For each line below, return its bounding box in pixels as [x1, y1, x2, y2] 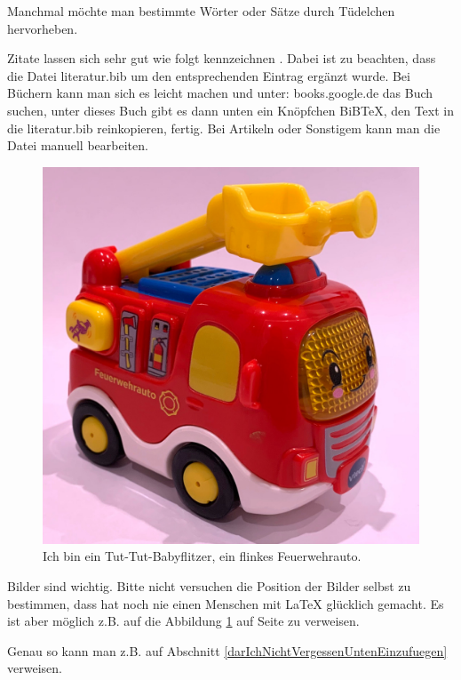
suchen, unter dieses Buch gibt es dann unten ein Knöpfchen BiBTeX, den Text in [7, 100, 454, 119]
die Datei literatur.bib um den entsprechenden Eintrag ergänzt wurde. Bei [7, 66, 410, 84]
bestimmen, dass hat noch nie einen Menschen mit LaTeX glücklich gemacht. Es [7, 594, 444, 612]
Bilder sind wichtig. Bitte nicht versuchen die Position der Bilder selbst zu [7, 576, 411, 595]
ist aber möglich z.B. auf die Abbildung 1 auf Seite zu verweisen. [7, 612, 360, 630]
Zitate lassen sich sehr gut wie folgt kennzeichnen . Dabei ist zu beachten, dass [7, 49, 436, 68]
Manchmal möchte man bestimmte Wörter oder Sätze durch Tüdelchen [7, 2, 395, 20]
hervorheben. [7, 19, 78, 37]
